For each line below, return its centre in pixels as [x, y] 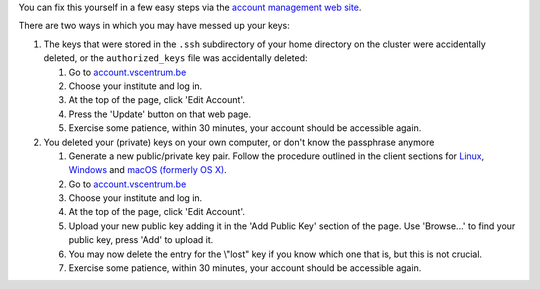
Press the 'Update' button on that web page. [160, 114]
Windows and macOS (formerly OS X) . [147, 170]
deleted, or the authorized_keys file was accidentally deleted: [175, 58]
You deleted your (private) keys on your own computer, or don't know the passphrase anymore [239, 142]
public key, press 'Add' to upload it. [141, 240]
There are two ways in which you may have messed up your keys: [154, 26]
